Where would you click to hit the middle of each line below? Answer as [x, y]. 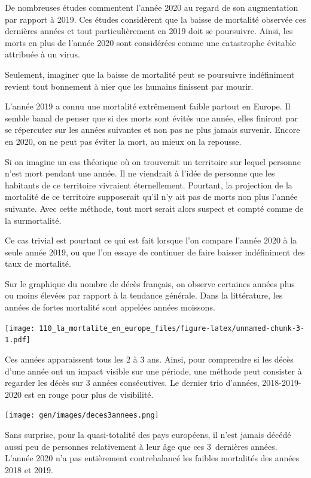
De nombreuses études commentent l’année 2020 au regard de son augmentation [152, 7]
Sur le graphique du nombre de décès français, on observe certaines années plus [150, 283]
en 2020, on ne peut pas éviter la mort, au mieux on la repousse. [123, 141]
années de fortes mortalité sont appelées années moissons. [110, 307]
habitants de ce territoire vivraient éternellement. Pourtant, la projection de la [149, 185]
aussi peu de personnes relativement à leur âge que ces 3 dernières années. [141, 446]
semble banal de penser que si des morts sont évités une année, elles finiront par [151, 118]
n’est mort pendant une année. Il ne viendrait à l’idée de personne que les [140, 173]
